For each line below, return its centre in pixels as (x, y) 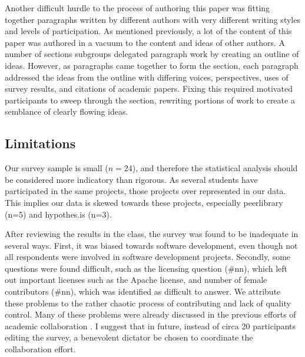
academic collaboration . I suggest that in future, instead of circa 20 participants (150, 326)
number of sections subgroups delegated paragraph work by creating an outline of (152, 54)
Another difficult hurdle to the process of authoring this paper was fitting (137, 8)
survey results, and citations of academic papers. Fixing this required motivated (149, 89)
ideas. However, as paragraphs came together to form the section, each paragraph (152, 65)
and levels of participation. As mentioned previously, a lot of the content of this (148, 31)
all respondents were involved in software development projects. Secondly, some (148, 257)
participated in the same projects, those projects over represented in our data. (145, 191)
